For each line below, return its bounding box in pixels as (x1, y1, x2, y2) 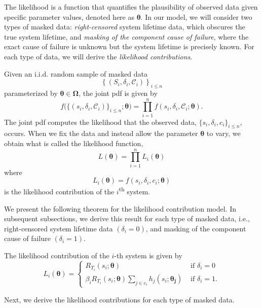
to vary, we (206, 128, 241, 139)
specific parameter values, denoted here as (4, 11, 134, 22)
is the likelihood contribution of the (4, 186, 115, 197)
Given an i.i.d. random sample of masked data (4, 68, 148, 79)
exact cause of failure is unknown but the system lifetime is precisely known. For (4, 41, 254, 52)
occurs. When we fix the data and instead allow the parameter (4, 128, 198, 139)
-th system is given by (114, 250, 182, 260)
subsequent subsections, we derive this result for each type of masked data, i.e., (4, 213, 250, 224)
